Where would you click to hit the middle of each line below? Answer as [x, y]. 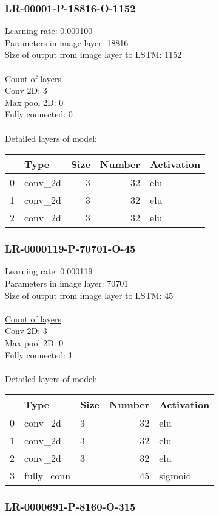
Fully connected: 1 [39, 354]
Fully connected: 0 [39, 114]
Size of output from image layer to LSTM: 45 [89, 295]
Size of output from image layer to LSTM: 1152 [93, 54]
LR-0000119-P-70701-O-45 [70, 249]
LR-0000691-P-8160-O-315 [70, 507]
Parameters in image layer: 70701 [67, 283]
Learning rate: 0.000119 [49, 271]
